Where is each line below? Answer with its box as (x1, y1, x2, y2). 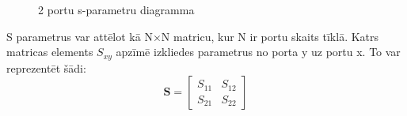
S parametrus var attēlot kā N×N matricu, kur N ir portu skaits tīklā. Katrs (6, 28, 379, 44)
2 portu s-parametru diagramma (38, 2, 195, 17)
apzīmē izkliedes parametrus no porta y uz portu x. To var (116, 43, 401, 60)
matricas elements (6, 43, 93, 60)
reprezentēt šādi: (6, 59, 86, 76)
